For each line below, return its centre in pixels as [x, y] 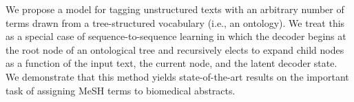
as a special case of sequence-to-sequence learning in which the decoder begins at [176, 36]
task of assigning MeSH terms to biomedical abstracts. [121, 90]
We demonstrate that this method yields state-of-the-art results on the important [177, 76]
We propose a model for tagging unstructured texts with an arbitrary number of [175, 9]
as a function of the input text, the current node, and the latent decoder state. [171, 63]
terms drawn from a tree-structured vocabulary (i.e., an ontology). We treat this [175, 22]
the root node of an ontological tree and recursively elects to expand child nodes [175, 49]
